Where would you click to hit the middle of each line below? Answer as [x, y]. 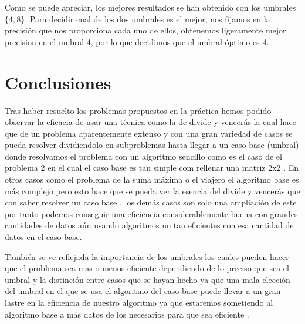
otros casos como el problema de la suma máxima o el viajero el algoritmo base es [152, 179]
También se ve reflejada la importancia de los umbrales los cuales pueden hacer [147, 256]
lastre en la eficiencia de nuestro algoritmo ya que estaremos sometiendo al [139, 302]
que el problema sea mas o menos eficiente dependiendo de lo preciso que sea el [147, 268]
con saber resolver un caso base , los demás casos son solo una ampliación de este [151, 202]
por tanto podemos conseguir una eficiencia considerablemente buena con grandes [151, 213]
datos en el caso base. [43, 237]
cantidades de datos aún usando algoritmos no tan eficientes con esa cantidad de [149, 225]
